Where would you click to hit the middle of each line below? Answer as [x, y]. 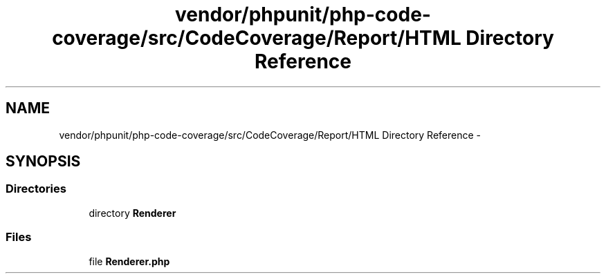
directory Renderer [132, 213]
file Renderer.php [129, 261]
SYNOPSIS [43, 162]
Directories [36, 189]
